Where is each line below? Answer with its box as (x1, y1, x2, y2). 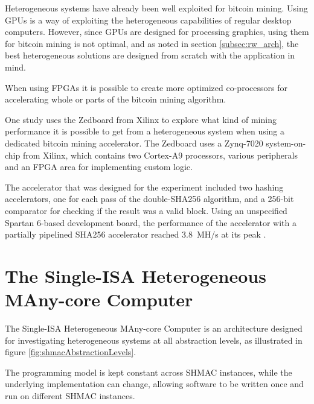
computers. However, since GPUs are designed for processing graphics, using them (5, 25, 309, 38)
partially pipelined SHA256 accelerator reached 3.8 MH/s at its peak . (5, 228, 266, 241)
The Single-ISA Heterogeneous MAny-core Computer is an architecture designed (5, 322, 303, 334)
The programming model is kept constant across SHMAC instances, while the (5, 365, 292, 378)
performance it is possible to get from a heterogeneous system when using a (5, 125, 285, 137)
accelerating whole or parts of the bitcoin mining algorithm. (5, 93, 226, 106)
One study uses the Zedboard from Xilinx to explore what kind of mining (5, 113, 277, 125)
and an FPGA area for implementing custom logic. (5, 160, 193, 173)
